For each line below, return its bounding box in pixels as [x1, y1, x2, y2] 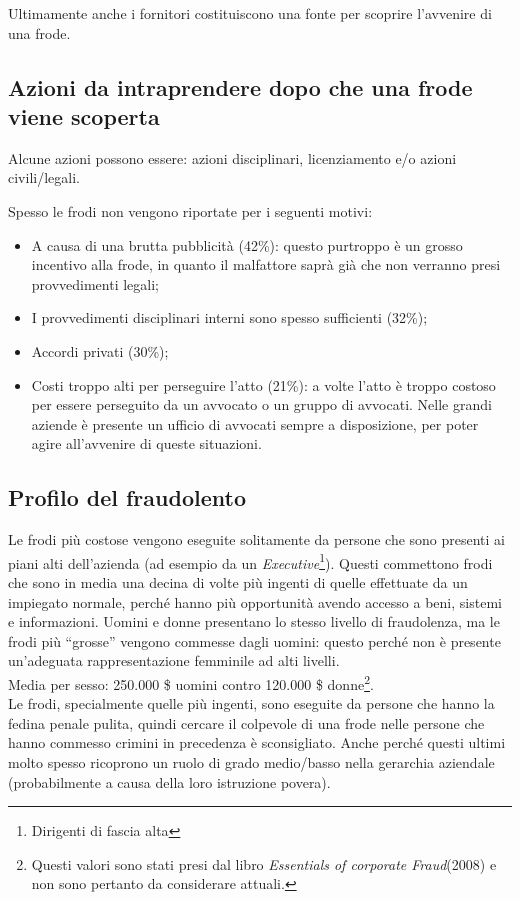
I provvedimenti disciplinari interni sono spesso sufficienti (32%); [31, 307, 428, 328]
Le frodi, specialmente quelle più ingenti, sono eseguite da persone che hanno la [8, 693, 495, 714]
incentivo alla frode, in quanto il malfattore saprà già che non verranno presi [31, 254, 501, 275]
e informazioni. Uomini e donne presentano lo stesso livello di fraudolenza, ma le [8, 611, 500, 632]
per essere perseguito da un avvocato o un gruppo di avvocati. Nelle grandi [31, 394, 492, 415]
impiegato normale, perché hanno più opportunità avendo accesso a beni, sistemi [8, 591, 502, 612]
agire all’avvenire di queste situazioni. [31, 433, 262, 454]
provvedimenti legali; [31, 273, 160, 294]
